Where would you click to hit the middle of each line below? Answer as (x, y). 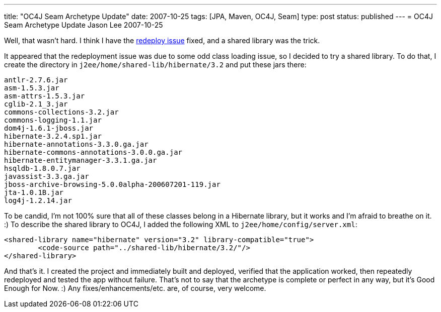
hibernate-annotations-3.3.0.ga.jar (76, 144)
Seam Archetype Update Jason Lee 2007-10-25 (84, 25)
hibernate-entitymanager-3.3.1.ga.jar (81, 160)
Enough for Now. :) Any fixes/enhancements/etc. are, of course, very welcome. (135, 288)
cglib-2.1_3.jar (36, 104)
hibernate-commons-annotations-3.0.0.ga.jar (93, 152)
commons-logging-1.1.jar (53, 120)
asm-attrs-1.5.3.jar (45, 96)
